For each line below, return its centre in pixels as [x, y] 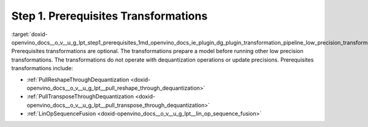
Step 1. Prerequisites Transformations [109, 16]
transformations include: [42, 68]
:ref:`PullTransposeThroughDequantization [80, 96]
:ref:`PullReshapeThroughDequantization [78, 79]
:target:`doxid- [30, 34]
